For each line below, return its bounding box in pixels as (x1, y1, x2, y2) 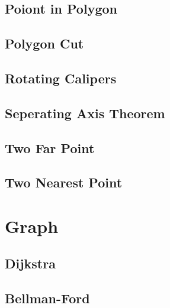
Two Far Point (5, 138, 95, 157)
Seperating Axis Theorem (5, 103, 165, 122)
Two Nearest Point (5, 173, 123, 192)
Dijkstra (5, 254, 56, 273)
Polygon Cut (5, 34, 84, 53)
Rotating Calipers (5, 69, 117, 87)
